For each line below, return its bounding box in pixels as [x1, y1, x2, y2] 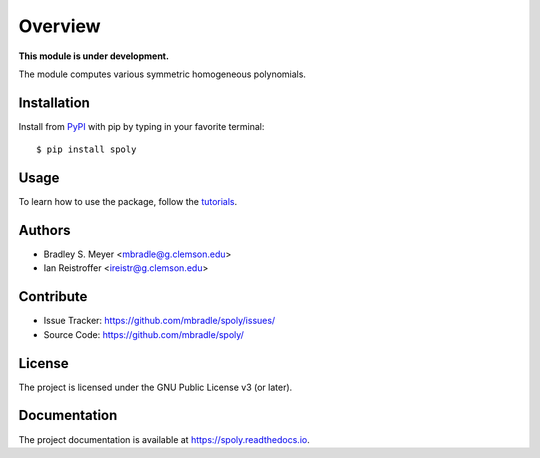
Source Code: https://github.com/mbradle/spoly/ [43, 328, 245, 340]
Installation [18, 94, 90, 111]
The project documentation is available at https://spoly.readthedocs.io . [18, 433, 310, 445]
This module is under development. [18, 50, 170, 62]
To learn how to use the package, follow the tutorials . [18, 196, 238, 208]
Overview [18, 15, 101, 37]
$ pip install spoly [36, 144, 137, 155]
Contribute [18, 288, 88, 305]
